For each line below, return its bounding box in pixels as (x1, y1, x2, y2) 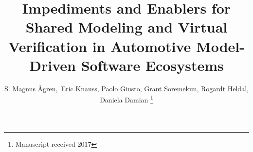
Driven (29, 55, 76, 75)
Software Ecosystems (81, 55, 224, 75)
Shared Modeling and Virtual (25, 17, 228, 37)
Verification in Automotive (8, 36, 191, 56)
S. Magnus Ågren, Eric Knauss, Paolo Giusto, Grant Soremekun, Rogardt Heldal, (4, 83, 249, 93)
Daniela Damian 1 (100, 93, 153, 104)
